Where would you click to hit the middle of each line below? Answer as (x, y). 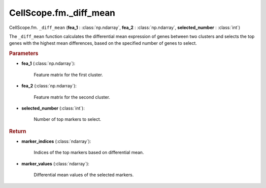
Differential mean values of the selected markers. (84, 175)
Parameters (24, 54)
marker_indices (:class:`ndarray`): (56, 141)
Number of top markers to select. (67, 119)
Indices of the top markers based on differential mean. (89, 153)
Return (18, 131)
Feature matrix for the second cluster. (72, 97)
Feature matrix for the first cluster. (68, 75)
